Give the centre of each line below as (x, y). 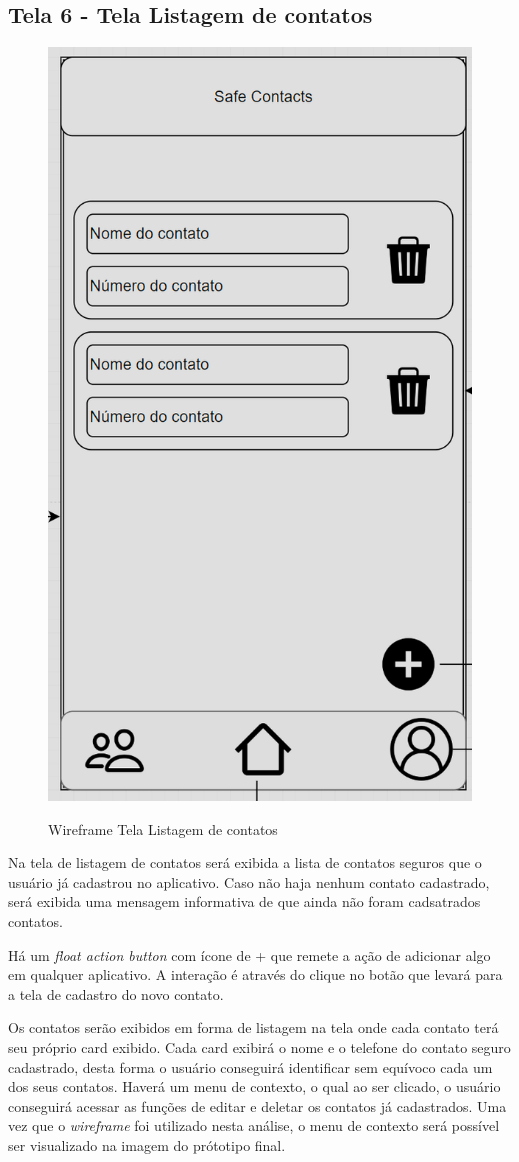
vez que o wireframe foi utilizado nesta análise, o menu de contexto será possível (254, 1125)
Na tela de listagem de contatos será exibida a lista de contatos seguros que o (245, 862)
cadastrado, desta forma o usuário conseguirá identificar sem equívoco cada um (250, 1066)
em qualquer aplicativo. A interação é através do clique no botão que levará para (255, 974)
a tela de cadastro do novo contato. (116, 993)
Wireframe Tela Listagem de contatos (163, 828)
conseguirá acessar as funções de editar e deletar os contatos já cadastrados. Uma (257, 1105)
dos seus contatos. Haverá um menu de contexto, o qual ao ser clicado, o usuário (254, 1086)
